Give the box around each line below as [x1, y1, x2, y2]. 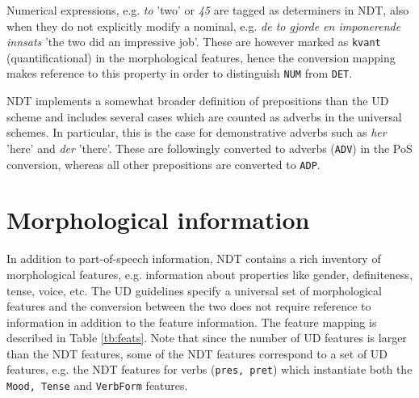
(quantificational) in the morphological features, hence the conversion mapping [6, 49, 396, 66]
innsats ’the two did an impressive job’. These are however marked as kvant [6, 33, 381, 50]
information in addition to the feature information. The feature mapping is [6, 313, 377, 330]
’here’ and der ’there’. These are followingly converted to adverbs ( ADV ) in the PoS [6, 139, 413, 156]
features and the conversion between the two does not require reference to [6, 298, 371, 315]
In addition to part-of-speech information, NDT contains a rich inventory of [6, 250, 381, 267]
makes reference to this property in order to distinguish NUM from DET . [6, 65, 353, 82]
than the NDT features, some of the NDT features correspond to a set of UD [6, 345, 388, 362]
